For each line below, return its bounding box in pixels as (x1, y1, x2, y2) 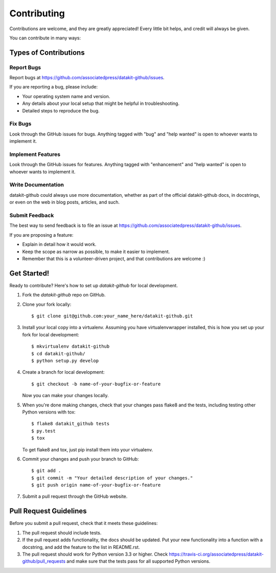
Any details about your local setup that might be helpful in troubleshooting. (22, 100, 180, 107)
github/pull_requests (22, 558, 66, 564)
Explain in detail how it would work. (22, 241, 97, 247)
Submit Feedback (9, 212, 54, 219)
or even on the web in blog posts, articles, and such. (9, 199, 120, 205)
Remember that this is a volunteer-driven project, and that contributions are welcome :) (22, 256, 205, 262)
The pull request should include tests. (22, 530, 102, 536)
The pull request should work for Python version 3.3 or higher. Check (22, 551, 168, 557)
